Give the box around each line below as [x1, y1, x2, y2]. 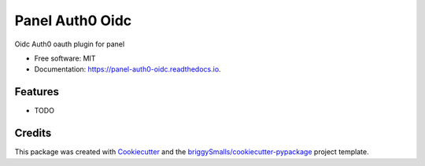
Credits [14, 127, 52, 140]
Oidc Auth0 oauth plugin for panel [14, 39, 125, 49]
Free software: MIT [34, 53, 96, 63]
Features [14, 85, 59, 98]
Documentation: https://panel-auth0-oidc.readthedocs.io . [34, 65, 221, 74]
